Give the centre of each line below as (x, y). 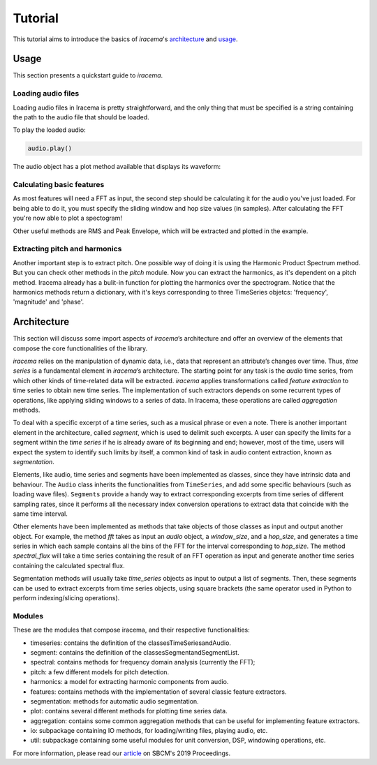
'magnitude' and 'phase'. (49, 302)
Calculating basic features (59, 185)
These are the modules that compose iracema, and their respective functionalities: (132, 630)
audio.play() (50, 149)
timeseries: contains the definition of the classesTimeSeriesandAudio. (131, 643)
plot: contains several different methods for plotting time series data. (129, 711)
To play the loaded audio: (50, 130)
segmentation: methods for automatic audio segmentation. (114, 701)
